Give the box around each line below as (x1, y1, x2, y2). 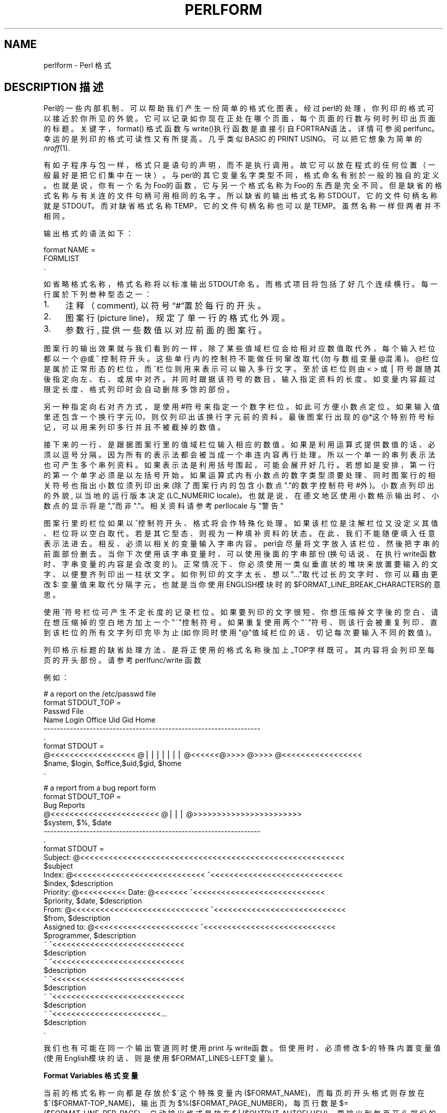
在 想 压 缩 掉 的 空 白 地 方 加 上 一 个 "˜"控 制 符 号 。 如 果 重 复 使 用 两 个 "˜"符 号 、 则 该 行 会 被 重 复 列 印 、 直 (43, 618, 438, 627)
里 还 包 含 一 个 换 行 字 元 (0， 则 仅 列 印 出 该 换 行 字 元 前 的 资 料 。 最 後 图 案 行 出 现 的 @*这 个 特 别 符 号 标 (43, 412, 435, 422)
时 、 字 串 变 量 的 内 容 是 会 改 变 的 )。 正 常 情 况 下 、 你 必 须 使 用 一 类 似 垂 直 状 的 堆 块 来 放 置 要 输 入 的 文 (43, 560, 438, 569)
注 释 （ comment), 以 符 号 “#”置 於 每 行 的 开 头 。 (65, 300, 266, 311)
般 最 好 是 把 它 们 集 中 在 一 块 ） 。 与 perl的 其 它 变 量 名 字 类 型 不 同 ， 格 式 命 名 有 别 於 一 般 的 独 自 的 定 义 (43, 171, 439, 180)
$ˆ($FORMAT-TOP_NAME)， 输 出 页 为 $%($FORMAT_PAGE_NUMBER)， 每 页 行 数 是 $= (43, 1099, 349, 1108)
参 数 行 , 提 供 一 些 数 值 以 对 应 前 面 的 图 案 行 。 (65, 325, 267, 336)
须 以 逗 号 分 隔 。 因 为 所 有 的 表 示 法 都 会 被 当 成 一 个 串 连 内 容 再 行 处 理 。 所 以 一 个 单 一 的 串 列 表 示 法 (43, 450, 435, 459)
